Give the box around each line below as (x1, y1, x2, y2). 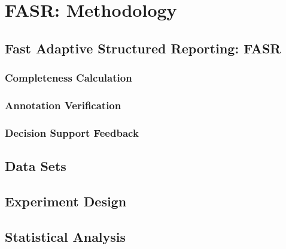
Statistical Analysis (5, 227, 126, 245)
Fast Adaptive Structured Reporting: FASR (5, 38, 281, 57)
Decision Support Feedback (5, 125, 139, 140)
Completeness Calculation (5, 70, 132, 85)
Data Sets (5, 157, 66, 175)
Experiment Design (5, 191, 127, 210)
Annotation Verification (5, 97, 121, 112)
